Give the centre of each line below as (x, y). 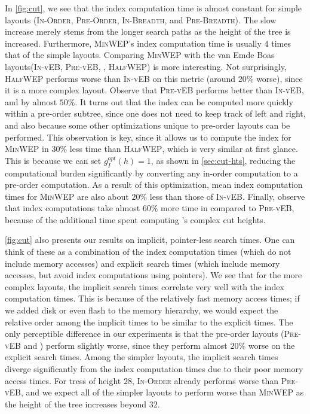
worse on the (271, 345)
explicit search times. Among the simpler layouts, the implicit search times (142, 357)
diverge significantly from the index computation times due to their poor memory (154, 369)
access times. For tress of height (63, 380)
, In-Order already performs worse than (205, 380)
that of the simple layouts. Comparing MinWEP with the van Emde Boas (140, 55)
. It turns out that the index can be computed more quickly (184, 101)
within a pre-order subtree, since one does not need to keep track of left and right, (155, 113)
